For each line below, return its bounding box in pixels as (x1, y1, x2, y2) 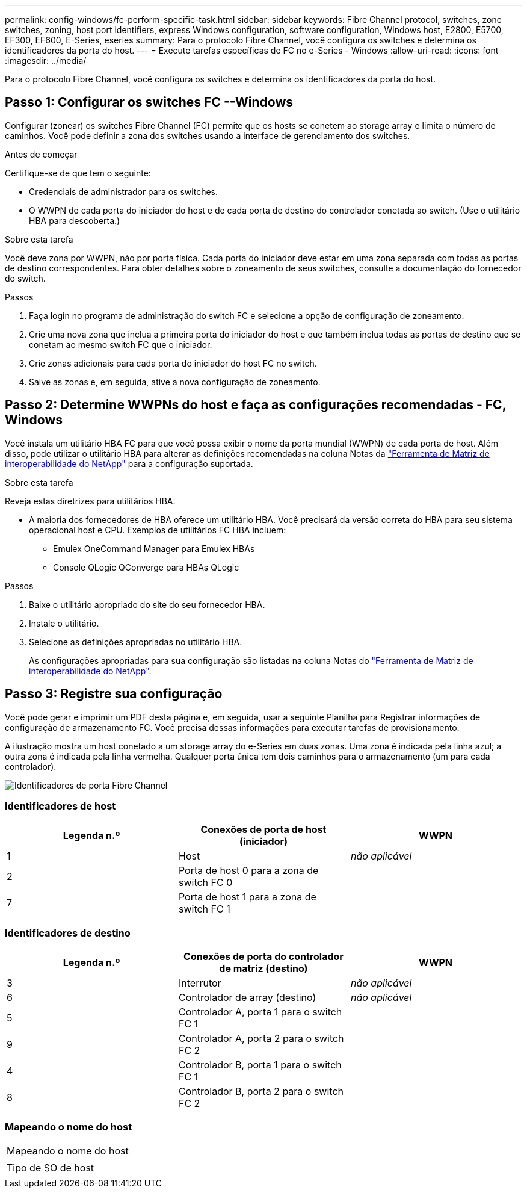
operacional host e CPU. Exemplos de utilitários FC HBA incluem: (29, 524, 286, 535)
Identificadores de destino (5, 926, 131, 939)
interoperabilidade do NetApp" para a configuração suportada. (5, 458, 253, 469)
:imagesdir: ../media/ (5, 55, 87, 66)
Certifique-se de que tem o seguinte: (5, 167, 151, 178)
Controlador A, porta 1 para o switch (178, 1006, 342, 1018)
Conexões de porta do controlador (183, 950, 344, 963)
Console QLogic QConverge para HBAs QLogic (53, 562, 239, 572)
